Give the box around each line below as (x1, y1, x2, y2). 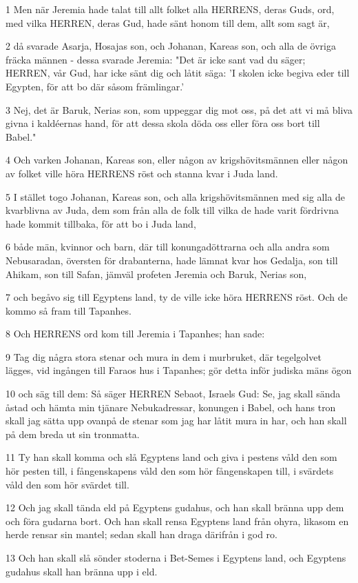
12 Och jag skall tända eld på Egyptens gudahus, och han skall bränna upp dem (6, 500, 344, 515)
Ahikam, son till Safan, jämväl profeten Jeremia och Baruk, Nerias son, (6, 266, 307, 281)
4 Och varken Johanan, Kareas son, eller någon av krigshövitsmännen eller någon (6, 152, 348, 167)
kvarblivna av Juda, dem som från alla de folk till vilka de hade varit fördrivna (6, 203, 339, 217)
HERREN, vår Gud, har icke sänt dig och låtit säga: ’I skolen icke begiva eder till (6, 66, 350, 80)
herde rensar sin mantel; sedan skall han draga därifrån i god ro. (6, 527, 277, 542)
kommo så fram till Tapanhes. (6, 303, 131, 317)
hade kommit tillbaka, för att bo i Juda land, (6, 216, 196, 230)
